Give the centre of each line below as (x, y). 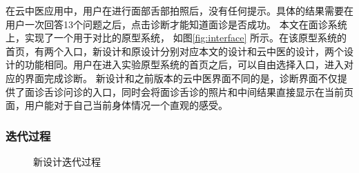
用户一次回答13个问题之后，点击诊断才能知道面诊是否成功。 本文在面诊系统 (176, 24)
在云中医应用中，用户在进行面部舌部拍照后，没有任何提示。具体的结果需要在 (179, 10)
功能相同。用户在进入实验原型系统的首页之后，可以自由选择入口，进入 (184, 64)
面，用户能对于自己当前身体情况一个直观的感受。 (117, 105)
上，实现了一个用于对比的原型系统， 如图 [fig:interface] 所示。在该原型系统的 (176, 38)
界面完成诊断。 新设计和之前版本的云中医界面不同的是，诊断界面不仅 (181, 78)
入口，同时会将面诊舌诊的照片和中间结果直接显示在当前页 (223, 91)
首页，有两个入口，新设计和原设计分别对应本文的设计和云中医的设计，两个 (175, 51)
